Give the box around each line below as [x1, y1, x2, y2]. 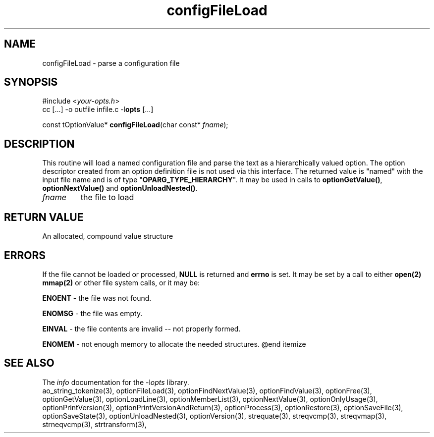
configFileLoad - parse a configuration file [42, 58, 180, 67]
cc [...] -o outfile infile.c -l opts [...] [42, 105, 154, 114]
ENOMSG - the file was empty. [42, 309, 143, 318]
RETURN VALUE [4, 211, 84, 223]
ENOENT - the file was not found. [42, 293, 152, 302]
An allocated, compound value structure [42, 232, 173, 241]
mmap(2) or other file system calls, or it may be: [42, 278, 200, 287]
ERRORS [4, 249, 46, 262]
